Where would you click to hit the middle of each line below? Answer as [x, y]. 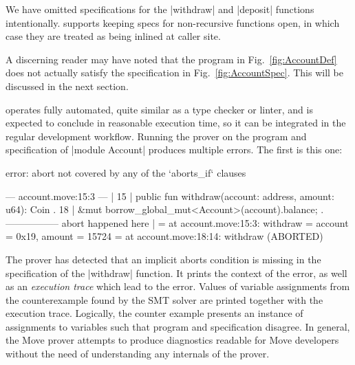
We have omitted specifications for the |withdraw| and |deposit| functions [160, 9]
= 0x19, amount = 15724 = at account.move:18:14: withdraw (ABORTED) [164, 236]
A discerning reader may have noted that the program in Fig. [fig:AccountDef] [171, 59]
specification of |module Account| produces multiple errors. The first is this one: [174, 150]
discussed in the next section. [67, 86]
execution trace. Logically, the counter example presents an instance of [154, 313]
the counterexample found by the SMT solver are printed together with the [164, 299]
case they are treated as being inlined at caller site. [113, 36]
